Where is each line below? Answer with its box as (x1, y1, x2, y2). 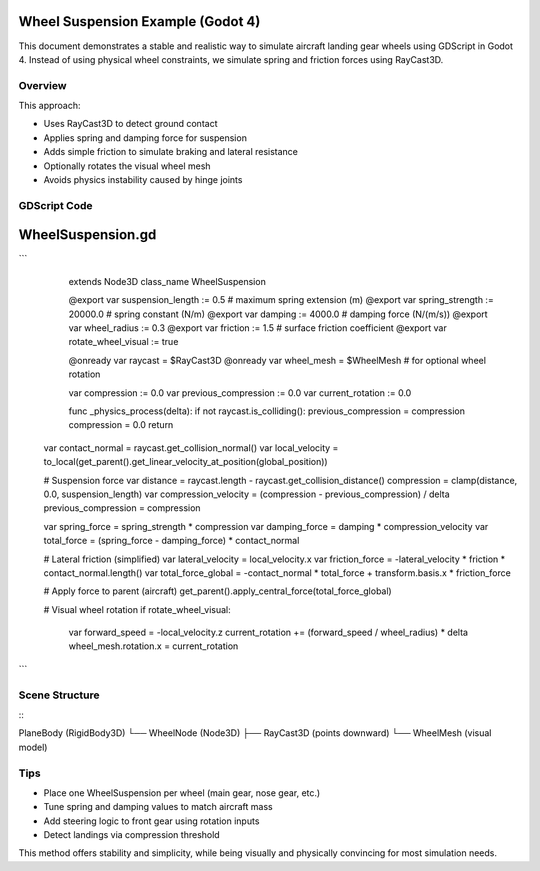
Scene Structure (18, 688, 100, 702)
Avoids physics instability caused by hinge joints (43, 174, 243, 185)
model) (18, 741, 48, 753)
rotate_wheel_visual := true (68, 336, 179, 348)
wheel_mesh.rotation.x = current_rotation (68, 640, 239, 652)
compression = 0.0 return (68, 419, 174, 431)
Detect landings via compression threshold (43, 829, 220, 841)
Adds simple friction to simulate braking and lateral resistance (43, 146, 299, 158)
